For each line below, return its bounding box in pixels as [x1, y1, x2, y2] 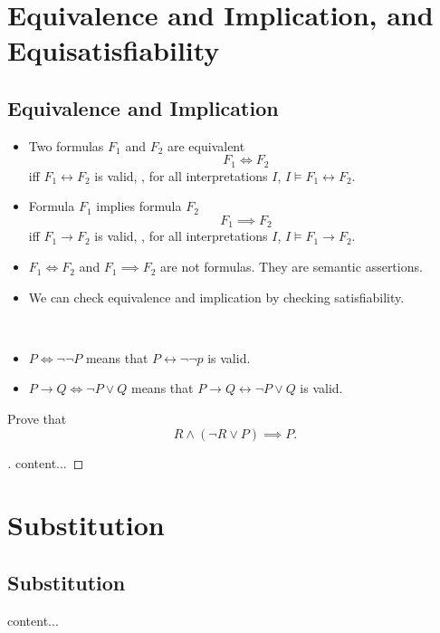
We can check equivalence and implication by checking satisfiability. [28, 287, 405, 306]
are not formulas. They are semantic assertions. [160, 257, 423, 276]
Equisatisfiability [7, 32, 220, 69]
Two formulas [28, 136, 104, 155]
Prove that [7, 409, 67, 428]
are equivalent [167, 136, 245, 155]
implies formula [96, 197, 182, 216]
